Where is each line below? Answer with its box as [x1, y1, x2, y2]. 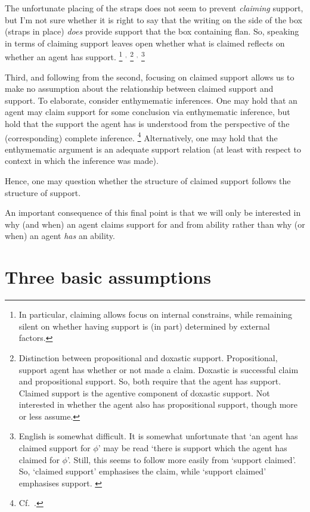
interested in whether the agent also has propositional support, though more [18, 398, 298, 411]
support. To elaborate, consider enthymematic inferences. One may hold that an [5, 94, 297, 106]
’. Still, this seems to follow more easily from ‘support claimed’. [67, 453, 296, 466]
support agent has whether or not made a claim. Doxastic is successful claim [18, 363, 299, 376]
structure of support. [5, 186, 81, 198]
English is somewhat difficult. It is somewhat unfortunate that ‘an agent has [18, 430, 298, 442]
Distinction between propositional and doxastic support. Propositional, [18, 351, 278, 364]
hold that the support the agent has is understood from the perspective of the [5, 117, 290, 129]
